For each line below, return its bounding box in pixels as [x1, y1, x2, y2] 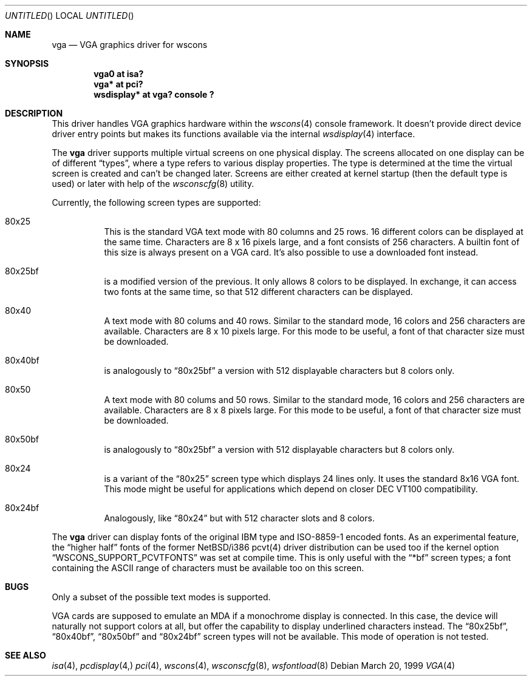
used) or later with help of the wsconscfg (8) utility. [52, 178, 254, 189]
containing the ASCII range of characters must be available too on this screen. [52, 563, 364, 573]
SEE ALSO [5, 650, 46, 660]
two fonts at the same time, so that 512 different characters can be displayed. [104, 286, 413, 297]
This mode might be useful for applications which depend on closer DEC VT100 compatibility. [104, 484, 478, 494]
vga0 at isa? [94, 69, 144, 79]
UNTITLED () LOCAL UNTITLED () [5, 10, 134, 21]
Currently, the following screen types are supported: [52, 197, 261, 208]
